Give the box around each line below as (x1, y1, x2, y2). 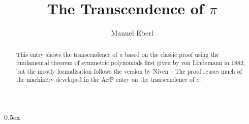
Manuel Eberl (111, 27, 153, 38)
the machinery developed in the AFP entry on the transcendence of (16, 75, 195, 84)
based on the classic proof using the (124, 50, 219, 58)
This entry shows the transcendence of (16, 50, 117, 58)
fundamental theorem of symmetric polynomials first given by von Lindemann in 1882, (16, 58, 245, 67)
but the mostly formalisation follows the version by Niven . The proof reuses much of (16, 67, 242, 75)
